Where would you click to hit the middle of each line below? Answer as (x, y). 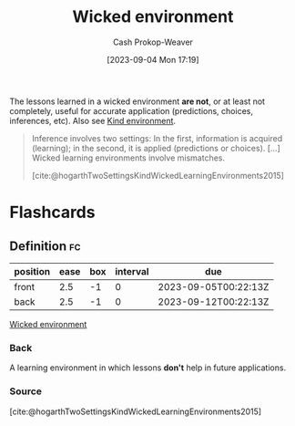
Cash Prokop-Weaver (153, 42)
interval (132, 271)
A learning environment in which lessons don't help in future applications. (148, 368)
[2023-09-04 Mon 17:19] (153, 59)
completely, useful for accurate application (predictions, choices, (131, 110)
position (32, 271)
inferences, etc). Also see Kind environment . (92, 120)
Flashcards (52, 213)
